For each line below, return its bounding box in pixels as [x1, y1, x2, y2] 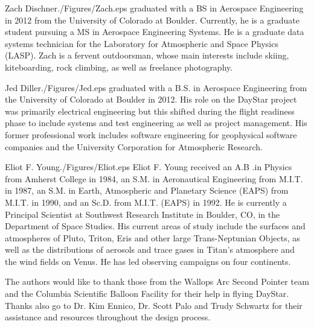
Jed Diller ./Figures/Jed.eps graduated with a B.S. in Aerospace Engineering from [5, 81, 307, 94]
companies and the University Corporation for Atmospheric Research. [5, 140, 263, 153]
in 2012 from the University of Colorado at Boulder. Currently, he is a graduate [5, 13, 300, 26]
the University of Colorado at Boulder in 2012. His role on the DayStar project [5, 93, 297, 106]
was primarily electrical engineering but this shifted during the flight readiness [5, 104, 295, 117]
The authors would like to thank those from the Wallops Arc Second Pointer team [5, 275, 309, 288]
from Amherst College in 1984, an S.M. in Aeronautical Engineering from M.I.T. [5, 172, 303, 185]
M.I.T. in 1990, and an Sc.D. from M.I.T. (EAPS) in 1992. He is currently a [5, 195, 287, 208]
